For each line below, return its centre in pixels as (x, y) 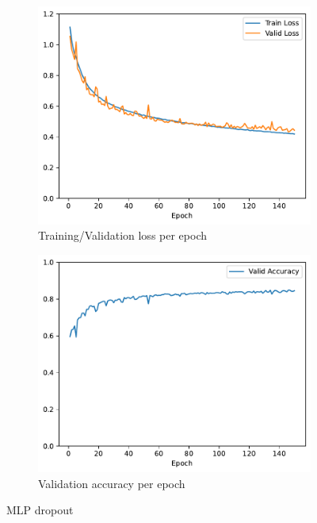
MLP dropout (40, 510)
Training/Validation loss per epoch (122, 235)
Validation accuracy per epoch (112, 483)
